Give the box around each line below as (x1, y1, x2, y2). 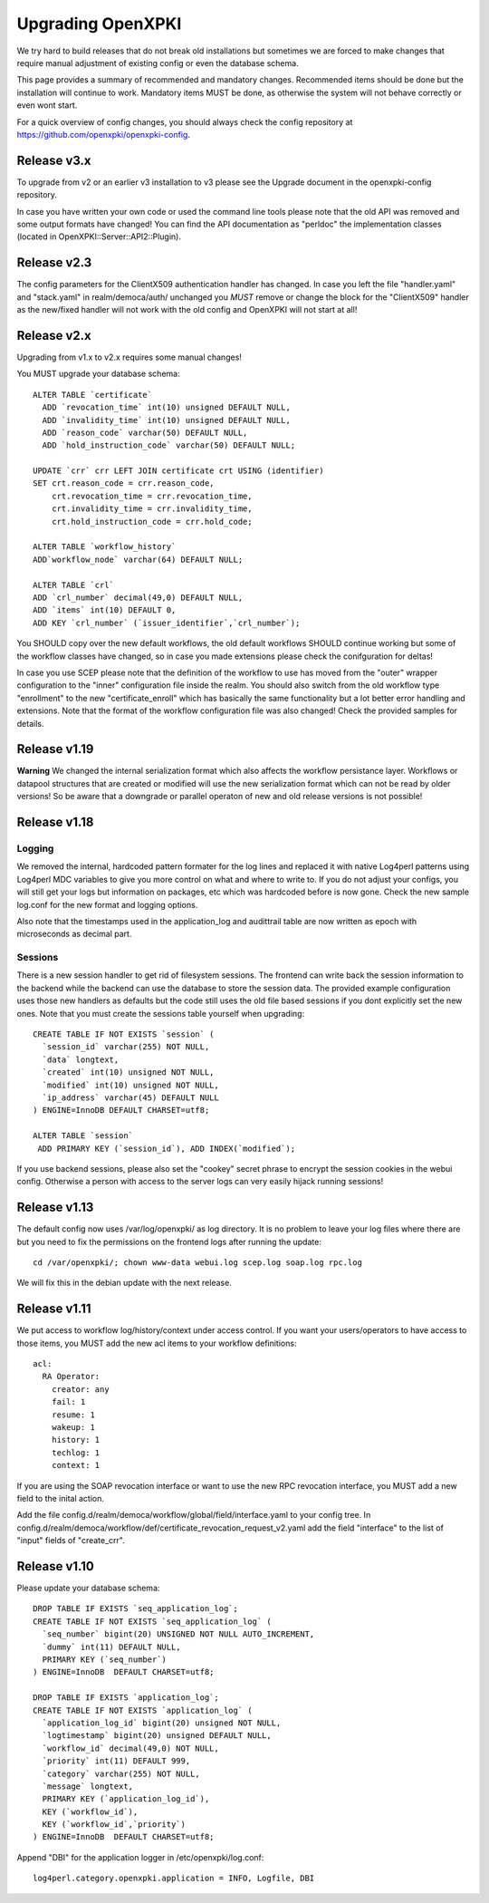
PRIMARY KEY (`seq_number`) (42, 1655, 168, 1665)
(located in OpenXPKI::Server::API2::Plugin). (16, 231, 181, 242)
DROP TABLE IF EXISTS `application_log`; (33, 1693, 219, 1703)
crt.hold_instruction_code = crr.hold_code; (51, 517, 253, 526)
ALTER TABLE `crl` (33, 580, 115, 590)
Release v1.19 (16, 741, 94, 757)
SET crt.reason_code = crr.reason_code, (33, 478, 215, 488)
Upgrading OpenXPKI (16, 14, 182, 34)
